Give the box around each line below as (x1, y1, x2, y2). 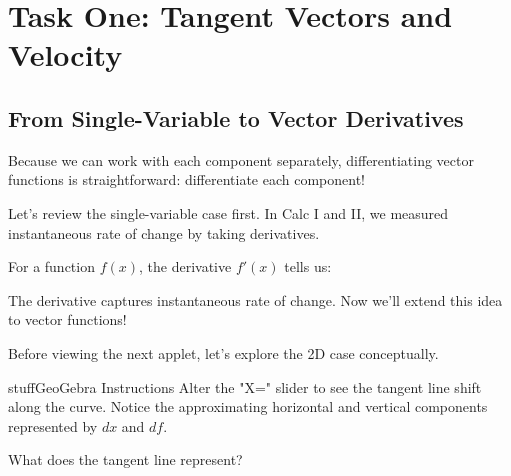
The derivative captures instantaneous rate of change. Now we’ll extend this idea (8, 289, 503, 310)
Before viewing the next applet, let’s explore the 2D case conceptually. (8, 342, 439, 363)
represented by (8, 415, 98, 436)
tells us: (284, 256, 332, 277)
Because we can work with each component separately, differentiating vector (8, 149, 474, 170)
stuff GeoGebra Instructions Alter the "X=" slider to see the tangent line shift (8, 376, 482, 397)
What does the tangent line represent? (8, 449, 243, 470)
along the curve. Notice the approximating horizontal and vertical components (8, 396, 488, 417)
